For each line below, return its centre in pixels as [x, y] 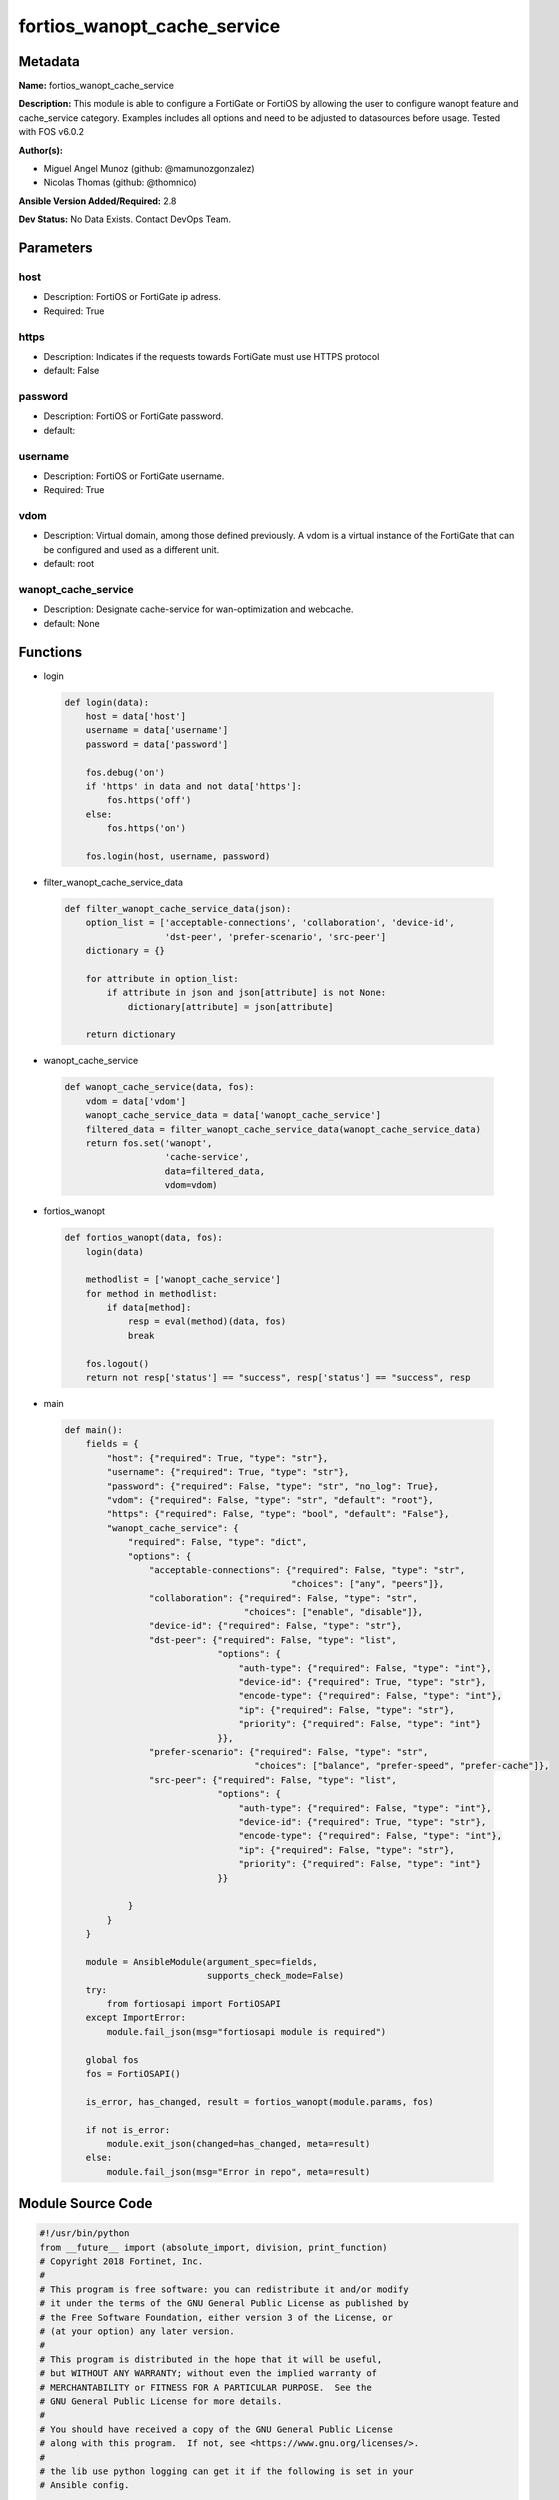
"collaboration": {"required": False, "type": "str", [283, 1598]
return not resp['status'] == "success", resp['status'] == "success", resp [278, 1378]
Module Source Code [85, 2203]
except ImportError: [136, 2018]
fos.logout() [117, 1363]
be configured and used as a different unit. [131, 549]
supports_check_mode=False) [275, 1976]
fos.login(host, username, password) [178, 856]
